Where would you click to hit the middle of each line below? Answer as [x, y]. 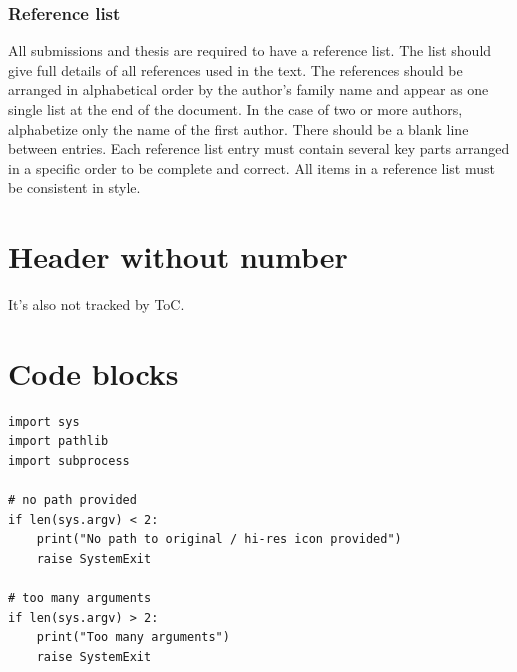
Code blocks [93, 372]
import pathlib [58, 441]
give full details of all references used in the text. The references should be [235, 69]
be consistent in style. [74, 187]
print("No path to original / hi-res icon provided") [219, 539]
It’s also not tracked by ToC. [96, 304]
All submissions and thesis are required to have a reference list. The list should [250, 50]
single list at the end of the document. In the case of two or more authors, [235, 109]
